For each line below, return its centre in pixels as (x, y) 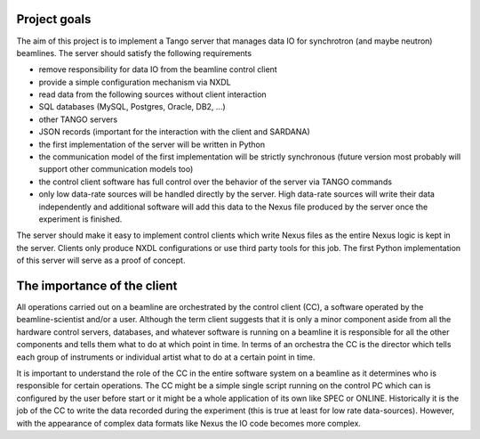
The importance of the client (97, 285)
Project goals (54, 19)
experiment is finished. (80, 219)
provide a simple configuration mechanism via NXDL (135, 82)
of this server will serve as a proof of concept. (101, 260)
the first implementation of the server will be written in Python (152, 144)
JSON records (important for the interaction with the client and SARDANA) (174, 132)
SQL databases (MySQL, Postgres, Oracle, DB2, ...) (132, 107)
